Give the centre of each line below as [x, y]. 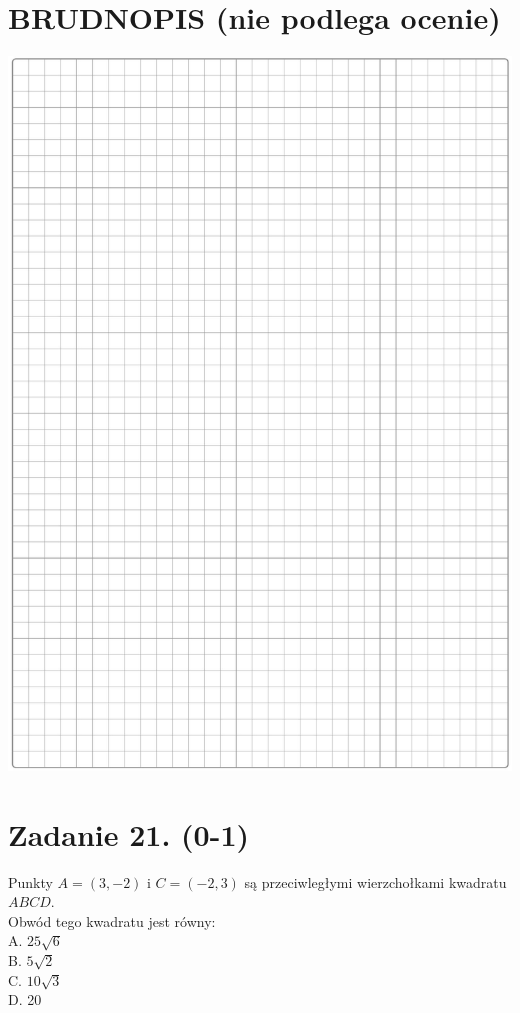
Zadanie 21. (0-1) [128, 833]
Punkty [30, 881]
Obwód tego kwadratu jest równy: [112, 920]
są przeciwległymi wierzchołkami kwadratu [375, 881]
